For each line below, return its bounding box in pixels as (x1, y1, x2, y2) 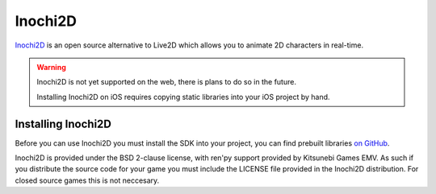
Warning (36, 62, 66, 72)
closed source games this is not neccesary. (15, 175, 160, 185)
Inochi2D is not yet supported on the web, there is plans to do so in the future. (36, 77, 296, 87)
